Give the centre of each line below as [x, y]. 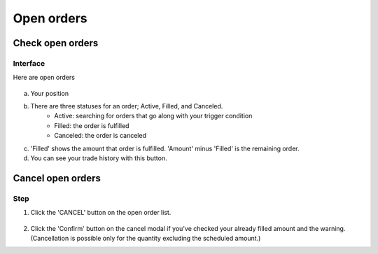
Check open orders [56, 43]
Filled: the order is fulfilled [92, 125]
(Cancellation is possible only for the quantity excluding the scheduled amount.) [146, 238]
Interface [29, 63]
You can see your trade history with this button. [99, 158]
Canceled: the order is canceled [100, 136]
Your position [50, 93]
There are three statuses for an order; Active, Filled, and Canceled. [127, 106]
